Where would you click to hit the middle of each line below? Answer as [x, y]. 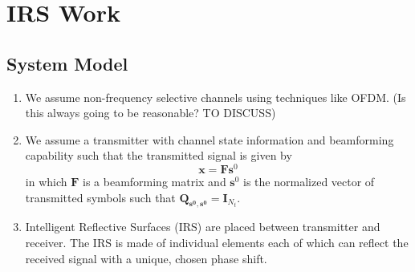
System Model [67, 63]
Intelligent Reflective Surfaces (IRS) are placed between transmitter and [203, 227]
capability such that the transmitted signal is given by [159, 155]
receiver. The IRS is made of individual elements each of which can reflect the [217, 243]
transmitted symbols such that [100, 197]
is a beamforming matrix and [155, 182]
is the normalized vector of [309, 182]
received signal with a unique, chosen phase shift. [146, 258]
